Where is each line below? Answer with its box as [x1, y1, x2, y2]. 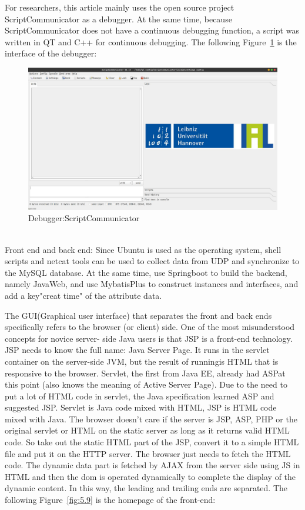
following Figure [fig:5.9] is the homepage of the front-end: [5, 494, 216, 506]
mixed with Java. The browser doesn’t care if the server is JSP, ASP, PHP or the [5, 412, 297, 425]
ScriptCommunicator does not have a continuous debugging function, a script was [5, 24, 299, 36]
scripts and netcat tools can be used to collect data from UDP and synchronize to [5, 255, 300, 267]
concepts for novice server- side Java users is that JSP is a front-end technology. [5, 332, 293, 344]
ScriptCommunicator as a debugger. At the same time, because [5, 12, 232, 25]
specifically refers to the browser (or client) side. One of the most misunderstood [5, 321, 295, 333]
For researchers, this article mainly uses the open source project [5, 1, 234, 13]
